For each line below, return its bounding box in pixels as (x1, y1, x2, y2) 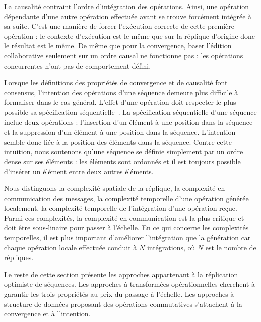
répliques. (4, 252, 34, 263)
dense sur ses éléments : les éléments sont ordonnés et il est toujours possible (4, 156, 241, 166)
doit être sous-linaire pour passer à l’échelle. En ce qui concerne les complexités (4, 222, 249, 233)
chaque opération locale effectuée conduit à (4, 242, 137, 252)
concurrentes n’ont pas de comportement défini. (4, 60, 151, 71)
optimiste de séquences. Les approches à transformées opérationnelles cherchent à (4, 279, 255, 289)
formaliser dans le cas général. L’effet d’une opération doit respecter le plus (4, 97, 236, 107)
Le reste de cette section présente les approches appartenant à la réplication (4, 269, 238, 279)
